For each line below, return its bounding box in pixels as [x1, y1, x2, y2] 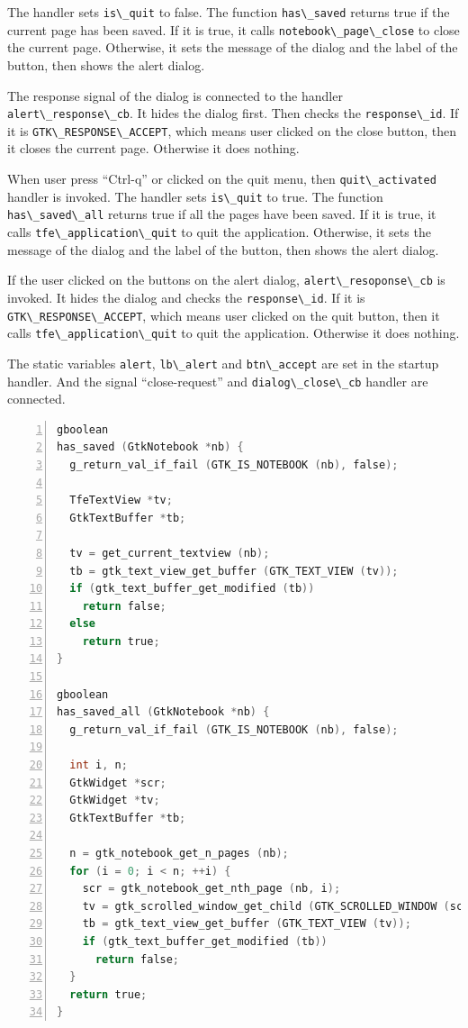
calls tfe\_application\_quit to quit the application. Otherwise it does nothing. [7, 323, 460, 342]
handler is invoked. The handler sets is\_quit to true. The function [7, 186, 383, 205]
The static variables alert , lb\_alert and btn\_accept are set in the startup [7, 353, 439, 372]
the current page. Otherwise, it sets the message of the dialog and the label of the [7, 38, 458, 57]
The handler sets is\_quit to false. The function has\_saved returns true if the [7, 3, 450, 21]
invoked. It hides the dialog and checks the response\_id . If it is [7, 287, 365, 306]
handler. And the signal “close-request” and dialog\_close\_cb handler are [7, 371, 428, 390]
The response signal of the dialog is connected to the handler [7, 86, 343, 105]
